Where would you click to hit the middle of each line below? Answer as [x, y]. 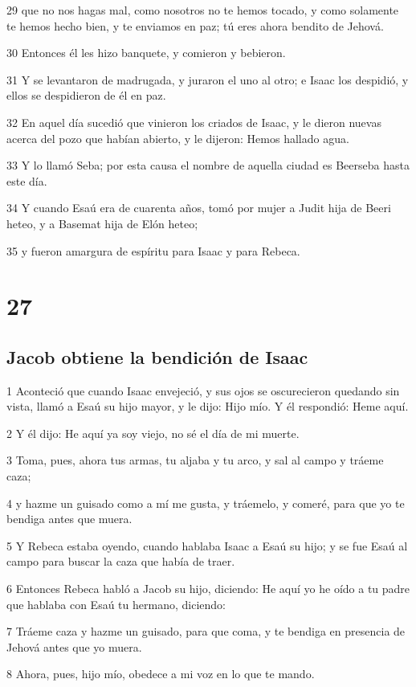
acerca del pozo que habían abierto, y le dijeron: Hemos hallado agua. [178, 138]
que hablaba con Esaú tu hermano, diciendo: [116, 604]
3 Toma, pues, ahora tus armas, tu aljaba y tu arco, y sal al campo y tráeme [195, 460]
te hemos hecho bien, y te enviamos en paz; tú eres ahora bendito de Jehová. [195, 25]
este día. [27, 180]
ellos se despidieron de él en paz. [86, 95]
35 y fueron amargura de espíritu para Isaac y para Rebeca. [153, 250]
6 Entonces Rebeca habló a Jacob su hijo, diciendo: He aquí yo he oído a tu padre [208, 589]
